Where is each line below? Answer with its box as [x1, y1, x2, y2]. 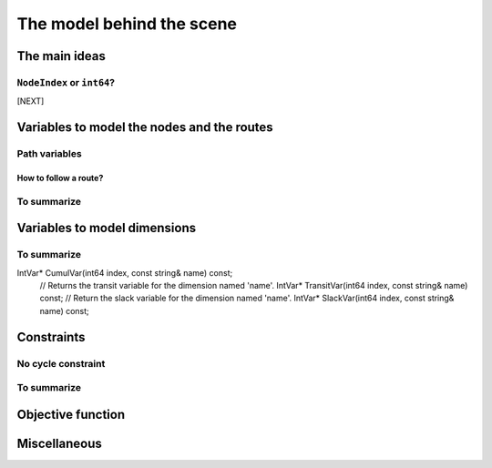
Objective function [16, 406, 126, 422]
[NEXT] [16, 96, 45, 107]
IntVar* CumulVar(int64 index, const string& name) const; [16, 267, 233, 278]
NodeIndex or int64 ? [16, 76, 116, 88]
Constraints [16, 329, 86, 345]
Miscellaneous [16, 435, 102, 451]
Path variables [16, 148, 82, 160]
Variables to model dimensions [16, 220, 196, 236]
